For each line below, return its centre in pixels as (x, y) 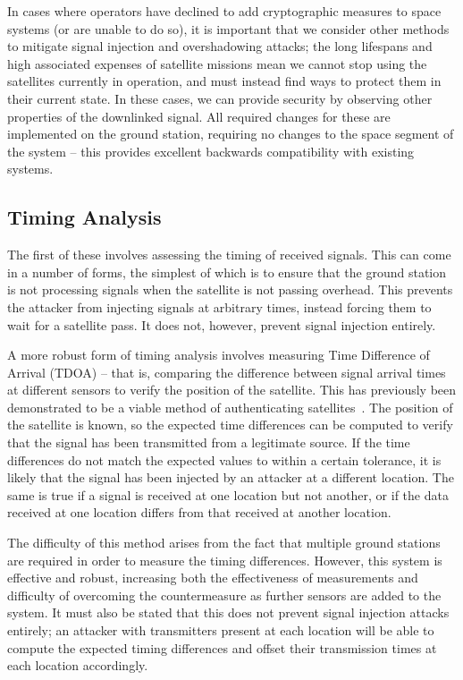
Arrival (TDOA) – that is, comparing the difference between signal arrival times (227, 372)
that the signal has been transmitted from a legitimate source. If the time (209, 442)
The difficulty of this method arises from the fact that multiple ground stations (224, 543)
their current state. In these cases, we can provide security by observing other (220, 98)
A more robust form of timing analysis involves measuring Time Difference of (219, 355)
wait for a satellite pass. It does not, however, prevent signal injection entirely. (222, 324)
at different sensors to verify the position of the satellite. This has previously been (232, 390)
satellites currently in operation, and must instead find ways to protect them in (224, 81)
